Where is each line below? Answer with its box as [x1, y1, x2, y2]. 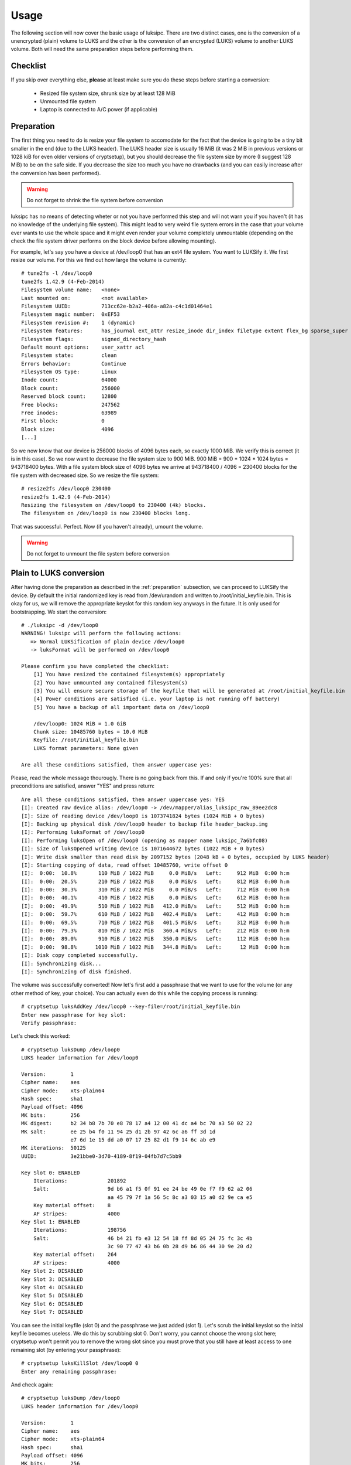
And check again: [11, 1381, 53, 1388]
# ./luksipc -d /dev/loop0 [21, 622, 99, 628]
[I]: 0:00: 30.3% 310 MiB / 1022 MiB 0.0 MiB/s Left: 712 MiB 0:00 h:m [21, 887, 290, 893]
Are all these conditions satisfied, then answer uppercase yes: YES [21, 796, 225, 803]
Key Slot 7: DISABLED [21, 1309, 83, 1316]
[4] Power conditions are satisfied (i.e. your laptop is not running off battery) [33, 696, 281, 703]
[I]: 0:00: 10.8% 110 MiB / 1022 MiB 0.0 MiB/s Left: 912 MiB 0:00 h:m [21, 870, 290, 877]
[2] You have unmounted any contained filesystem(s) [33, 679, 188, 686]
